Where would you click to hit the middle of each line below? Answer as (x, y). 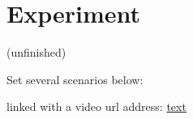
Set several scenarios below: (75, 79)
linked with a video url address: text (96, 106)
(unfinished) (36, 52)
